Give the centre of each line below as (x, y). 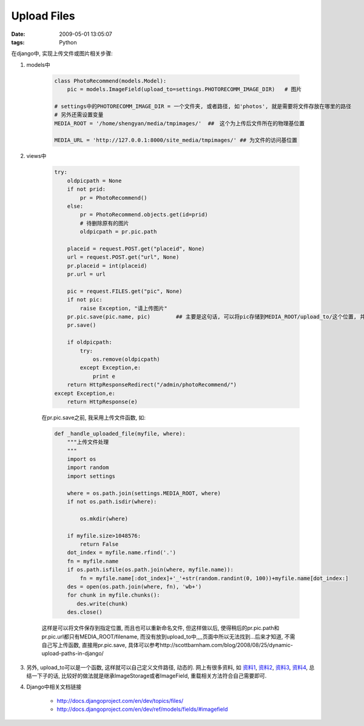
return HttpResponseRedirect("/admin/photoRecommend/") (152, 385)
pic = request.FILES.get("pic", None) (125, 291)
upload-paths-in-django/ (73, 654)
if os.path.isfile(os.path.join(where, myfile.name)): (150, 570)
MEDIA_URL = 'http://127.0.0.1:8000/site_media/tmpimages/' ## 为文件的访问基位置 (176, 140)
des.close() (85, 612)
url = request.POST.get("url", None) (123, 257)
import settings (91, 476)
